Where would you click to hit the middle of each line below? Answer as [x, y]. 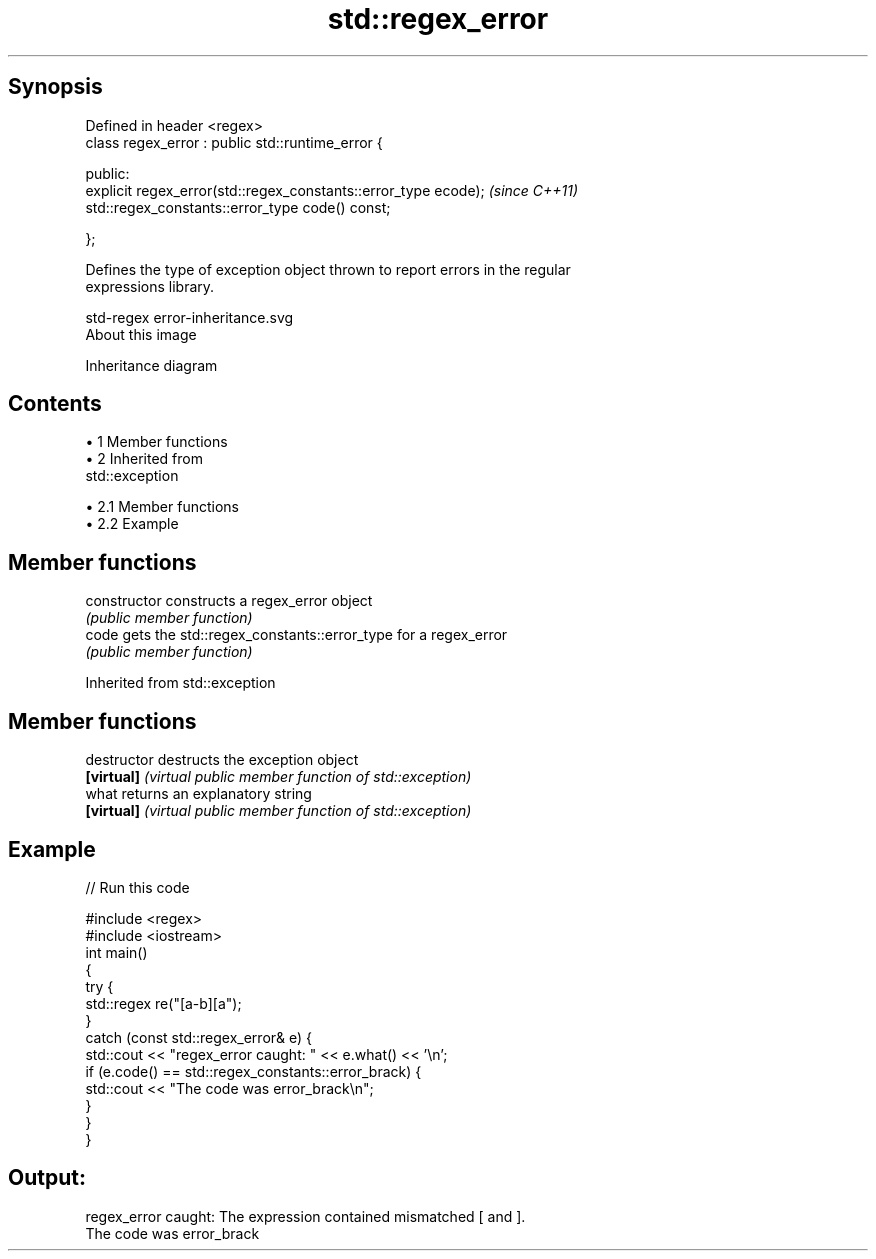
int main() [116, 952]
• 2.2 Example [132, 524]
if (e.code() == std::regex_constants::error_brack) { [253, 1071]
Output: [47, 1178]
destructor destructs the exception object [222, 760]
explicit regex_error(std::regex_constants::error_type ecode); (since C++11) [332, 190]
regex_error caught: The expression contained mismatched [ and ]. [305, 1216]
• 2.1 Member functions [162, 507]
